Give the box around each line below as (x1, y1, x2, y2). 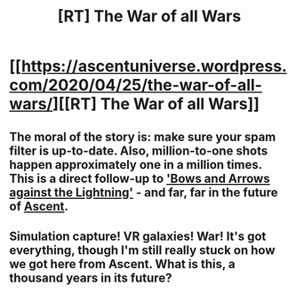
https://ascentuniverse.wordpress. (20, 56, 287, 76)
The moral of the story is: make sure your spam (9, 129, 276, 144)
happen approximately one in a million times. (9, 157, 262, 172)
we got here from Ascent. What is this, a (9, 256, 236, 272)
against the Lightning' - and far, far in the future (9, 185, 278, 200)
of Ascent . (9, 198, 69, 214)
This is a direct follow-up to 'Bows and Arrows (9, 171, 270, 186)
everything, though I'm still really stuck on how (9, 242, 276, 258)
